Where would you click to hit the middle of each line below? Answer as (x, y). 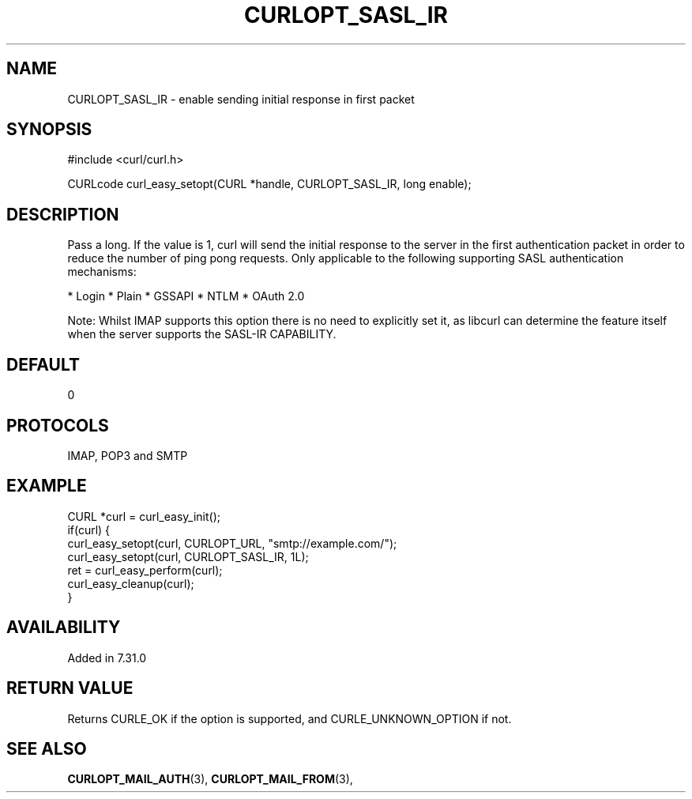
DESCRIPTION (63, 214)
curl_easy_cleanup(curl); (131, 583)
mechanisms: (102, 272)
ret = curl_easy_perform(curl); (145, 570)
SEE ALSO (47, 748)
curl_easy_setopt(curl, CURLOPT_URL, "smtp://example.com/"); (232, 543)
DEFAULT (43, 364)
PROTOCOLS (58, 425)
